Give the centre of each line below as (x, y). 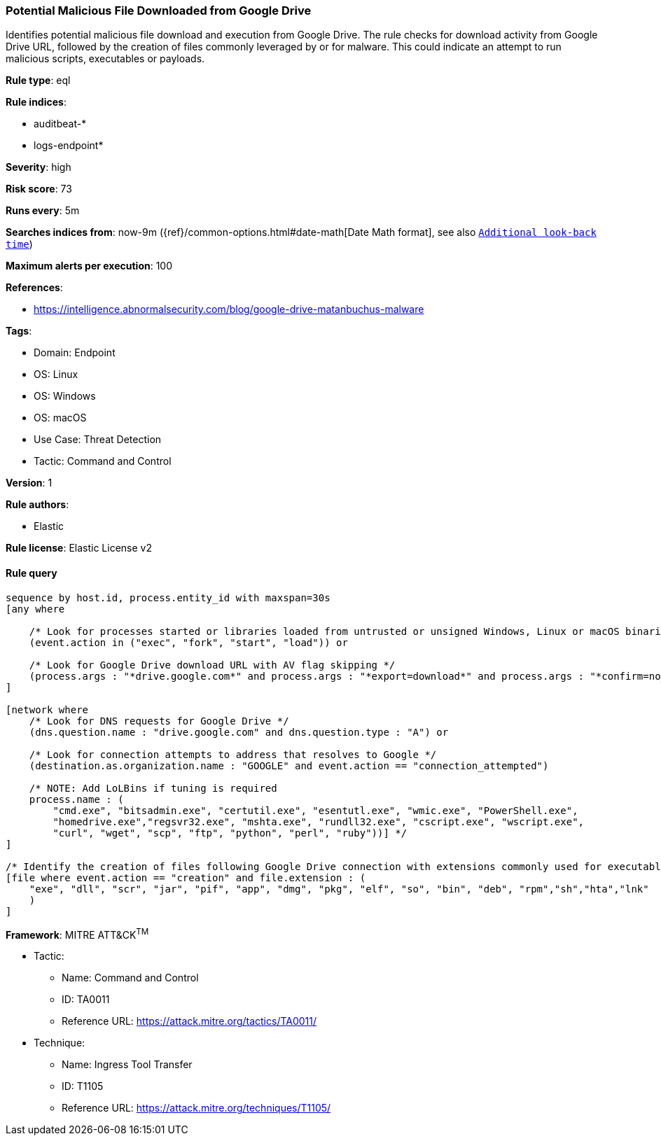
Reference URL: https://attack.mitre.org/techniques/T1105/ (196, 1108)
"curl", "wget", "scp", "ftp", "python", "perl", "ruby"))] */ (230, 833)
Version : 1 (29, 483)
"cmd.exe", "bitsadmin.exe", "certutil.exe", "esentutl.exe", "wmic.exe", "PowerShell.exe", (315, 810)
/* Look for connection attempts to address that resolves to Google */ (233, 754)
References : (34, 288)
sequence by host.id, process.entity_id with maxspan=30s (168, 597)
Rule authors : (37, 505)
